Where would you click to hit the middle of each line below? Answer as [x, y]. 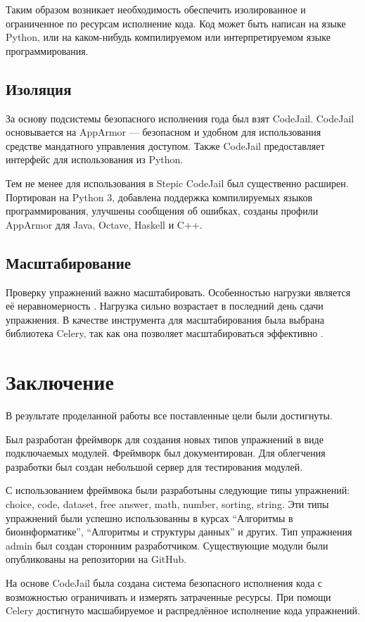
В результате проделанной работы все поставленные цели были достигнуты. [169, 415]
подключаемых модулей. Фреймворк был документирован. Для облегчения [166, 453]
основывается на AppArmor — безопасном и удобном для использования [164, 132]
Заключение [60, 382]
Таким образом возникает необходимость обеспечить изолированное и [156, 9]
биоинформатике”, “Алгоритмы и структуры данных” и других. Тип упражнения [179, 532]
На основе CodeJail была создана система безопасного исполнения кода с [164, 582]
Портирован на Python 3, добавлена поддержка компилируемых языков [159, 197]
